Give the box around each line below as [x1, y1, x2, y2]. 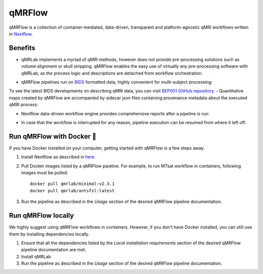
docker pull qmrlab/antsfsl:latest [30, 188, 115, 193]
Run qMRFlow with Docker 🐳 [9, 132, 97, 141]
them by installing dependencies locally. [9, 231, 90, 237]
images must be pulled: [21, 170, 68, 176]
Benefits [9, 44, 36, 52]
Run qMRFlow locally [9, 212, 74, 220]
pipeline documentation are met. [21, 247, 86, 253]
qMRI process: [9, 102, 38, 108]
